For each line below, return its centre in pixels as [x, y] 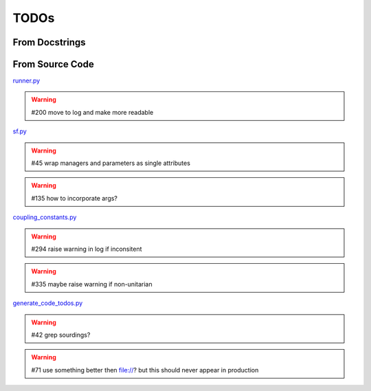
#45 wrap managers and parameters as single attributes [111, 163]
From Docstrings [49, 42]
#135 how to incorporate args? [75, 198]
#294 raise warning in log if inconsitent [87, 249]
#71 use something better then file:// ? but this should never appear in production [145, 370]
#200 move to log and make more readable [92, 112]
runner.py [26, 81]
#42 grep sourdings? [61, 335]
